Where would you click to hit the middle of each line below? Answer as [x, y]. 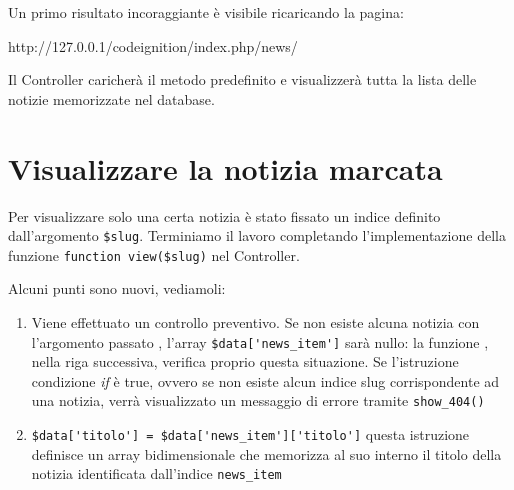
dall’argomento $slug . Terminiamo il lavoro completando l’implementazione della [257, 235]
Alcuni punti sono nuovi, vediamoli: [117, 288]
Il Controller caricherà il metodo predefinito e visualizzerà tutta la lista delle [242, 79]
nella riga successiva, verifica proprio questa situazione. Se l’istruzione [245, 361]
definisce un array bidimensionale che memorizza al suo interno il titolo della [266, 453]
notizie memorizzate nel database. [111, 98]
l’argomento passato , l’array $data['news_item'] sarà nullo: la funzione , [260, 341]
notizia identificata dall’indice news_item [156, 473]
